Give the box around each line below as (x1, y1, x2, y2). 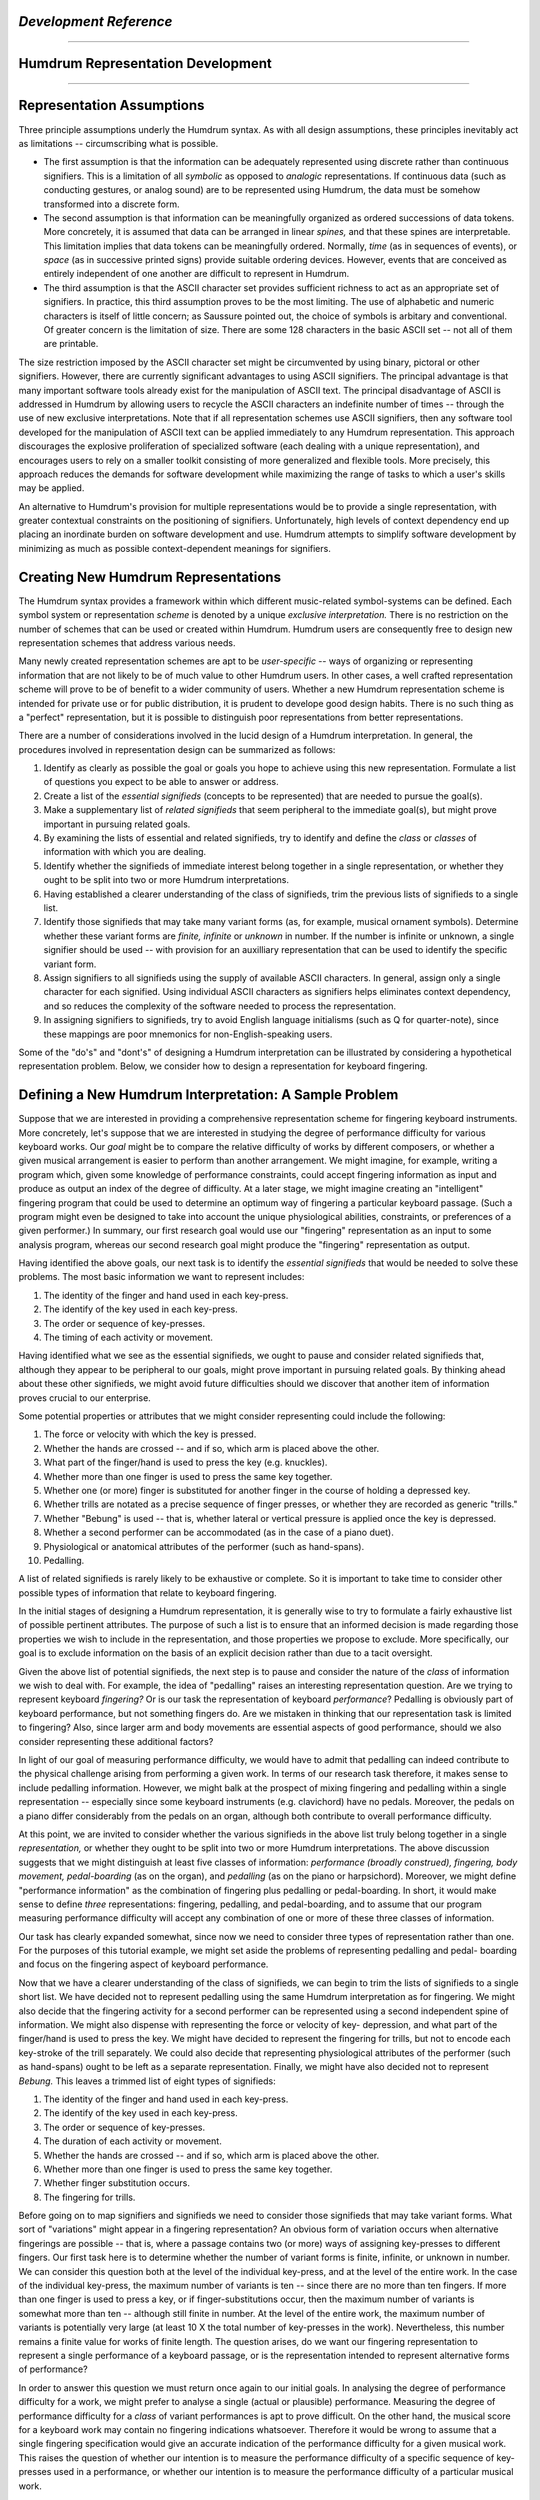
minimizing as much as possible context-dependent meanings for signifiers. (18, 542, 332, 554)
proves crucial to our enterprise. (18, 1391, 152, 1404)
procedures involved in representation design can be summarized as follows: (18, 743, 336, 755)
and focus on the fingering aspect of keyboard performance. (18, 1958, 269, 1970)
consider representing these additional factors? (18, 1735, 214, 1747)
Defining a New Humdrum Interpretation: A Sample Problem (18, 1086, 399, 1104)
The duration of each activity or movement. (43, 2135, 222, 2147)
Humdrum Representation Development (18, 55, 272, 72)
